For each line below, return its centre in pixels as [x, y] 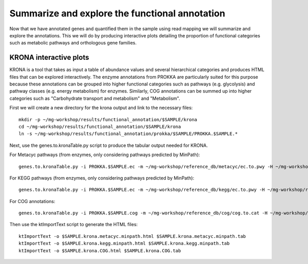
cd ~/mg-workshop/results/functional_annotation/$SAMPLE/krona [100, 126]
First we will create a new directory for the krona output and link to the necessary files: [101, 108]
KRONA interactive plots [49, 58]
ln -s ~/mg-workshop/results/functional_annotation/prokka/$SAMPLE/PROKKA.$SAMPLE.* [128, 134]
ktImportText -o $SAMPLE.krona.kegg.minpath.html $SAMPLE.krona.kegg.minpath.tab [124, 244]
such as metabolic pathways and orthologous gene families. [73, 43]
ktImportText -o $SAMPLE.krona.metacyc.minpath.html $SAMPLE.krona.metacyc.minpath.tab [132, 236]
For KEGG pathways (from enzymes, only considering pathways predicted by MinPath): [102, 178]
